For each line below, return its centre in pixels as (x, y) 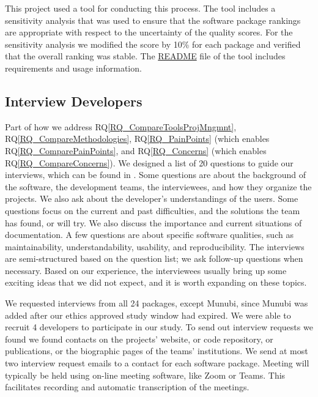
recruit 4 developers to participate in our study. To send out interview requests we (159, 327)
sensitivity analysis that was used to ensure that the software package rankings (153, 20)
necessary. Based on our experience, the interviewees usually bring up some (146, 270)
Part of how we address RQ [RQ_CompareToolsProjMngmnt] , (121, 126)
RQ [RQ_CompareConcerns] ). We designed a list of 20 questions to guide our (149, 162)
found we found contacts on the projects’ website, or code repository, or (139, 339)
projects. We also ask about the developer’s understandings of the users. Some (152, 198)
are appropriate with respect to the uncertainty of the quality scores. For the (149, 32)
